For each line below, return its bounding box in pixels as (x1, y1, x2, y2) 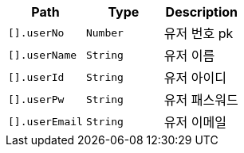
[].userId (8, 71, 65, 83)
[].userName (8, 48, 77, 61)
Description (165, 4, 238, 20)
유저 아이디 (163, 70, 226, 86)
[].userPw (8, 93, 65, 105)
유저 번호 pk (163, 25, 234, 41)
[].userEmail (8, 115, 83, 128)
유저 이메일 (163, 114, 226, 130)
